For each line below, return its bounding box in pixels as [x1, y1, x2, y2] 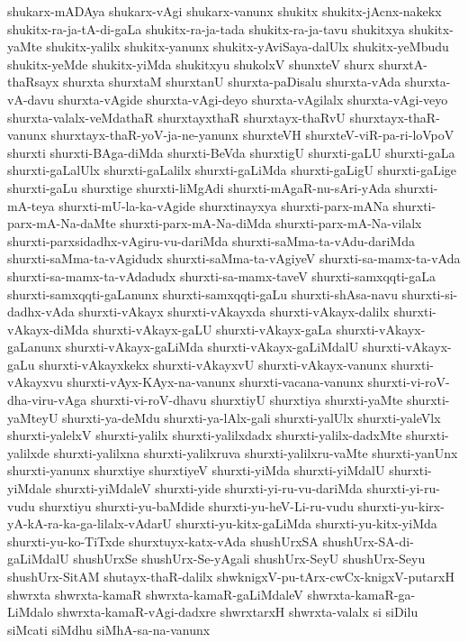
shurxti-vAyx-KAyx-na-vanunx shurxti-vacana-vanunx [67, 372, 364, 391]
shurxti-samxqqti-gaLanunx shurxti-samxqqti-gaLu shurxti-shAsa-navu [7, 284, 398, 303]
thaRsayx [7, 72, 59, 91]
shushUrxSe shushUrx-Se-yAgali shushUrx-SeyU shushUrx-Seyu [73, 549, 426, 568]
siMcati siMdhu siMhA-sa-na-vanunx [7, 619, 211, 638]
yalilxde [7, 443, 50, 462]
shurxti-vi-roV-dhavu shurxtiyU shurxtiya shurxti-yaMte [91, 390, 403, 409]
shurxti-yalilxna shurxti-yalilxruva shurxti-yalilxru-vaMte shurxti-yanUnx [53, 443, 458, 462]
